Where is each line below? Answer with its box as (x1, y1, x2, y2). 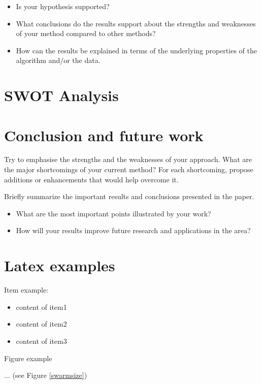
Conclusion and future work (4, 124, 204, 145)
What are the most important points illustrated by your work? (16, 208, 211, 218)
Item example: (4, 284, 49, 295)
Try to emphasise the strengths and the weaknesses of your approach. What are (4, 154, 252, 165)
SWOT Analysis (4, 85, 119, 106)
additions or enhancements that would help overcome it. (4, 174, 179, 184)
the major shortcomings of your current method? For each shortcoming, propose (4, 164, 253, 175)
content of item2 (16, 318, 67, 329)
